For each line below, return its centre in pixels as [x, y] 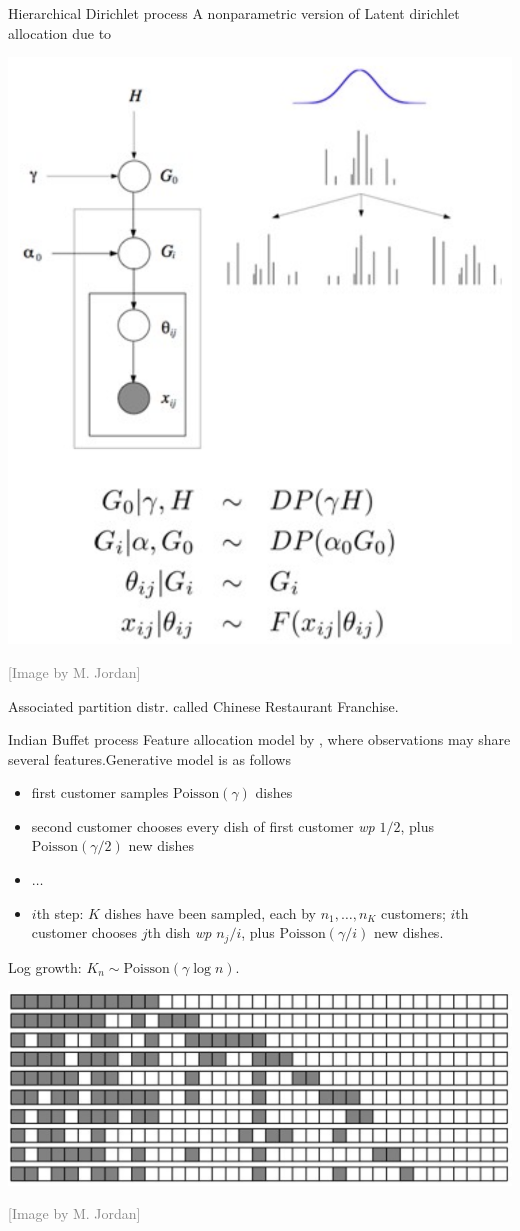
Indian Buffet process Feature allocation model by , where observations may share [259, 739]
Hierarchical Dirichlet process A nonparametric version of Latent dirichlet [234, 13]
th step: [60, 912]
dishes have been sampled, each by [210, 912]
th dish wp [179, 932]
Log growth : [45, 966]
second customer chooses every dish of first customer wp [203, 825]
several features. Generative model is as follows [149, 758]
